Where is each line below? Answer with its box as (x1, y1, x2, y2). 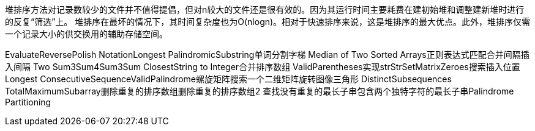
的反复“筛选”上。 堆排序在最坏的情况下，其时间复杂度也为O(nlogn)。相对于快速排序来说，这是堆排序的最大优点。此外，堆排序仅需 (5, 16, 531, 27)
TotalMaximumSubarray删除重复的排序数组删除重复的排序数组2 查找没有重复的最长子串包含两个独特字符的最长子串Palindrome (5, 86, 514, 96)
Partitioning (5, 97, 51, 107)
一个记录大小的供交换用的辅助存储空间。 (5, 29, 168, 39)
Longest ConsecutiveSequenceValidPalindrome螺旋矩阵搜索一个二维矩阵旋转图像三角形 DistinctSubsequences (5, 74, 452, 84)
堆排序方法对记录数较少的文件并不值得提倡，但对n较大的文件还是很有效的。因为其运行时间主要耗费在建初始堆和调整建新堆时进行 (5, 4, 525, 15)
